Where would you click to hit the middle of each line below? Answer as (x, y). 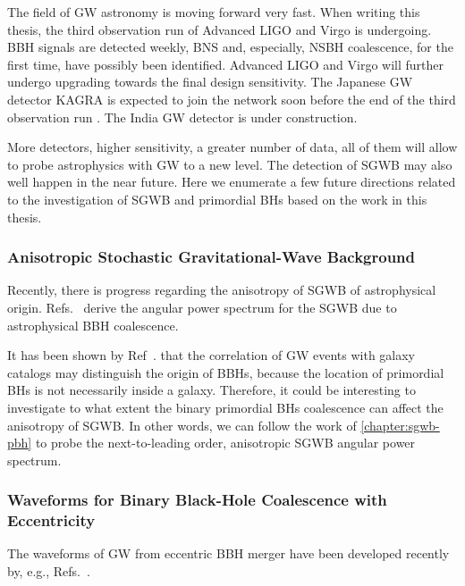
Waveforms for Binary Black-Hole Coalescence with (197, 500)
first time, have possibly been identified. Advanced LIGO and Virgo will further (225, 64)
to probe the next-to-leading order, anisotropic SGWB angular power (225, 443)
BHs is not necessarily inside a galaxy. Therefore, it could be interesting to (211, 390)
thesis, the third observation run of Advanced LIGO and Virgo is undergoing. (220, 29)
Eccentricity (51, 520)
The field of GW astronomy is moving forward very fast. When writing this (214, 12)
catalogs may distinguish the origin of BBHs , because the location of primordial (226, 372)
